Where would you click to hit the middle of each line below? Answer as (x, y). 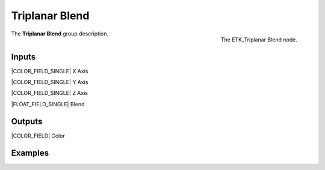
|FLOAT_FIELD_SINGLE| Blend (48, 104)
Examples (30, 153)
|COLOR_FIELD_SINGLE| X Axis (50, 71)
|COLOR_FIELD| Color (38, 136)
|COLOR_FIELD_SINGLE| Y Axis (50, 82)
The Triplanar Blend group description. (60, 34)
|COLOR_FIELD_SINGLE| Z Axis (50, 93)
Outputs (27, 121)
